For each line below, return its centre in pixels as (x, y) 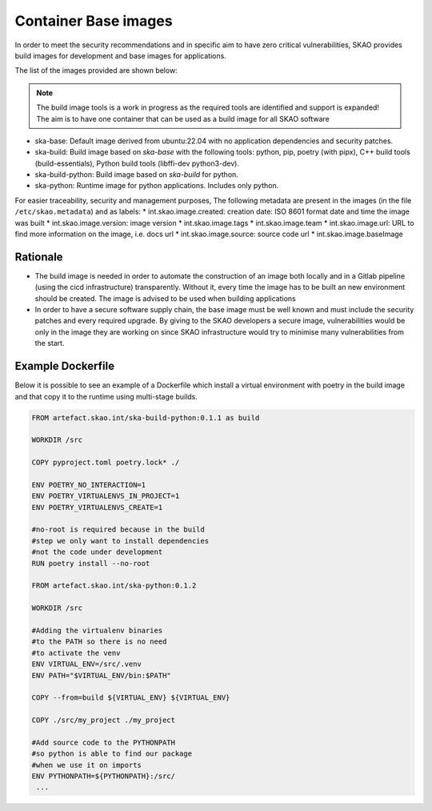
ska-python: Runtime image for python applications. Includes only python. (157, 186)
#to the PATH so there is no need (99, 642)
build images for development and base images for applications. (121, 55)
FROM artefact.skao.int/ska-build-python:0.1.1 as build (146, 418)
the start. (50, 343)
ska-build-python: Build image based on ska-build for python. (137, 175)
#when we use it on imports (86, 765)
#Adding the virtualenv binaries (97, 630)
